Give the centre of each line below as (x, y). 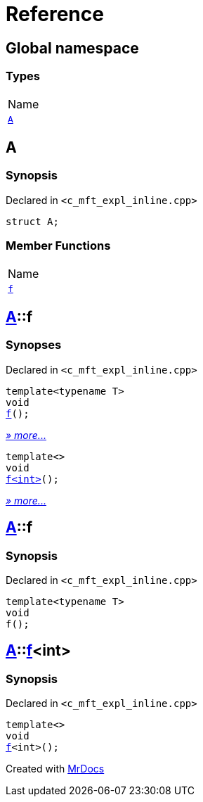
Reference (55, 14)
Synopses (34, 345)
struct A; (32, 221)
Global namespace (72, 48)
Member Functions (58, 246)
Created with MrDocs (55, 769)
